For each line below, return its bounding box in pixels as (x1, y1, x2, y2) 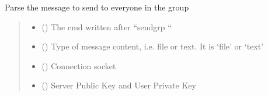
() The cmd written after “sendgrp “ (41, 20, 172, 33)
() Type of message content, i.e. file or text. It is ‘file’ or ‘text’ (41, 40, 264, 52)
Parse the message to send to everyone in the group (5, 1, 189, 13)
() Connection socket (41, 59, 116, 72)
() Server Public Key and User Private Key (41, 79, 196, 91)
